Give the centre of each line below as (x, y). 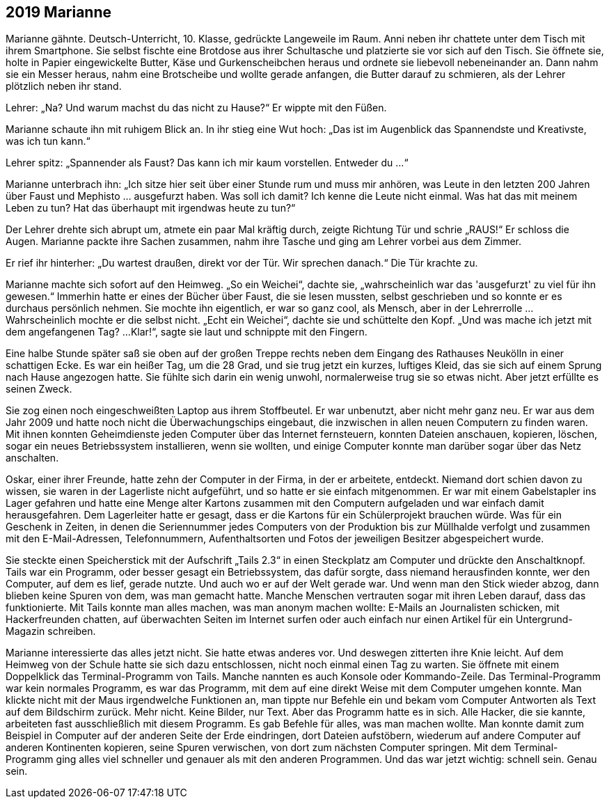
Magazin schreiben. (51, 631)
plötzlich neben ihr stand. (64, 86)
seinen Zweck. (39, 389)
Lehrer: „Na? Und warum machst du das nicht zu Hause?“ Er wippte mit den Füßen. (196, 108)
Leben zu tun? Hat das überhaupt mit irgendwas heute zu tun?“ (151, 208)
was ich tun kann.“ (48, 141)
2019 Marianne (59, 12)
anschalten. (32, 458)
